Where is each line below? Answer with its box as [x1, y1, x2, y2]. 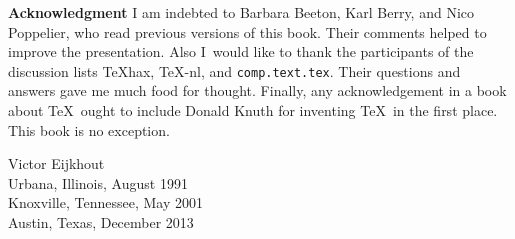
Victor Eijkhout [8, 153, 105, 174]
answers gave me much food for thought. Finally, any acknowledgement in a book [8, 80, 507, 101]
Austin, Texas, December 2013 [8, 212, 194, 232]
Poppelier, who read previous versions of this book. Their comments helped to [8, 21, 487, 42]
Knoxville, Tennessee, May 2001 [8, 192, 203, 213]
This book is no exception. [8, 119, 170, 140]
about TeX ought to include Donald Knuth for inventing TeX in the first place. [8, 100, 498, 121]
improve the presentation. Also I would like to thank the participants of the [8, 41, 474, 62]
